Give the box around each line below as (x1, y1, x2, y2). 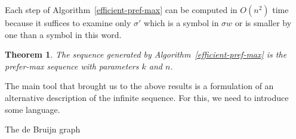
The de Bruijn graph (5, 123, 81, 135)
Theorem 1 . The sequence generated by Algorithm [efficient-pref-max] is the (5, 48, 287, 61)
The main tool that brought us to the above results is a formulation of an (5, 80, 274, 92)
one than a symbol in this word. (5, 28, 122, 40)
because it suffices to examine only (5, 17, 131, 29)
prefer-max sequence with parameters (5, 59, 139, 72)
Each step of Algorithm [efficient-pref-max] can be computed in (5, 4, 238, 15)
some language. (5, 103, 60, 115)
